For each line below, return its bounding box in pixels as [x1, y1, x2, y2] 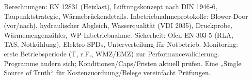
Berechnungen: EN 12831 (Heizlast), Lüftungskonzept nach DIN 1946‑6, [4, 1, 218, 11]
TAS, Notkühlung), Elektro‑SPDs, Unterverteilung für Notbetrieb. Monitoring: [4, 39, 238, 49]
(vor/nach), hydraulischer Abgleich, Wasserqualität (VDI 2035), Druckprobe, [4, 20, 233, 30]
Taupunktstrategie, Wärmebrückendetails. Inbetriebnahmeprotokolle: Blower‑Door [4, 11, 248, 21]
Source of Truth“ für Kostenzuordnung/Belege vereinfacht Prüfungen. [4, 67, 211, 78]
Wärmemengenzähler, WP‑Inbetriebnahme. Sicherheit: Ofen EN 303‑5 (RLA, [4, 29, 234, 40]
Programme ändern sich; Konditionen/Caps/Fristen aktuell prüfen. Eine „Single [4, 58, 241, 68]
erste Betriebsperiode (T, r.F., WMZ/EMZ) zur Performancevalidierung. [4, 48, 220, 58]
